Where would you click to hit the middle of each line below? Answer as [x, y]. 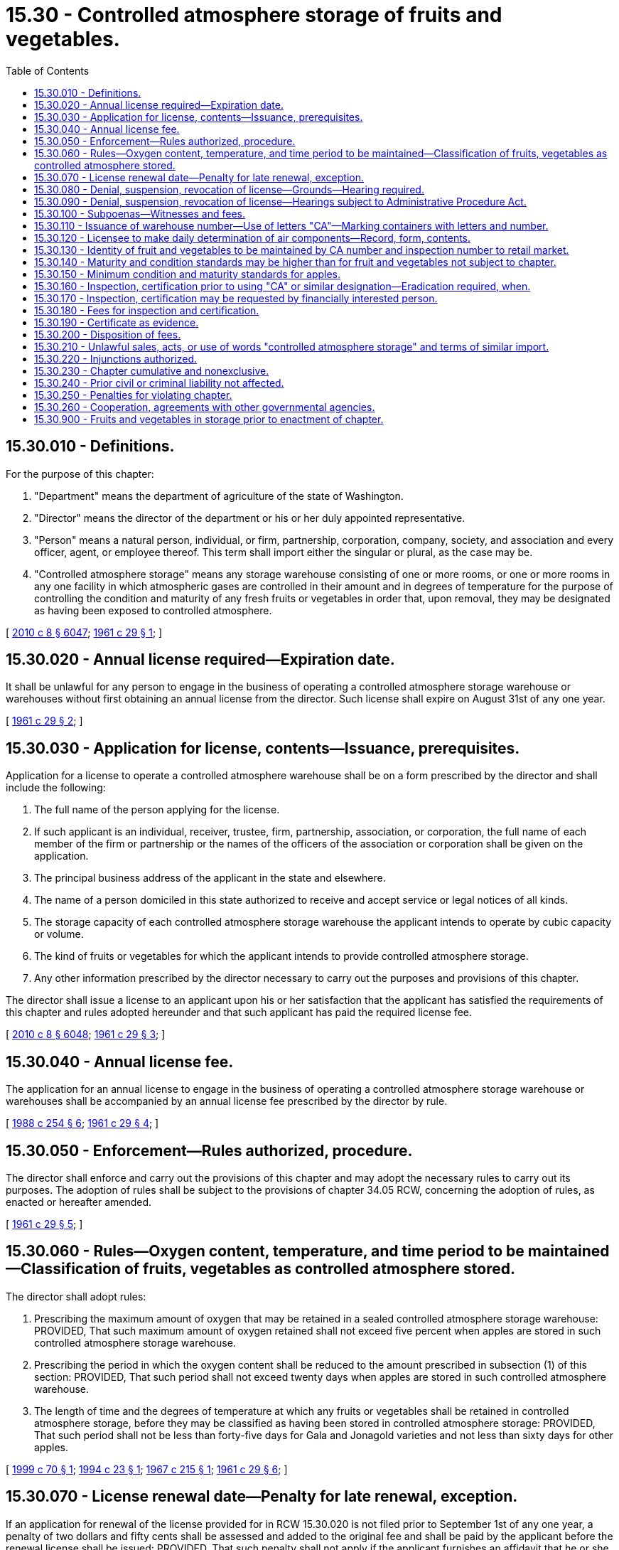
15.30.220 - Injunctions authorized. [116, 358]
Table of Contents [48, 70]
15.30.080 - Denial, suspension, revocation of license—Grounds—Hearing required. [229, 189]
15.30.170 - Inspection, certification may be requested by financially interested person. [236, 298]
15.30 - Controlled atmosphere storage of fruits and [254, 15]
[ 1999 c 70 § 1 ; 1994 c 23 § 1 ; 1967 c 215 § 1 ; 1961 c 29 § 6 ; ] [147, 1469]
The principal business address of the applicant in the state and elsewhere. [210, 878]
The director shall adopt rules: [76, 1296]
